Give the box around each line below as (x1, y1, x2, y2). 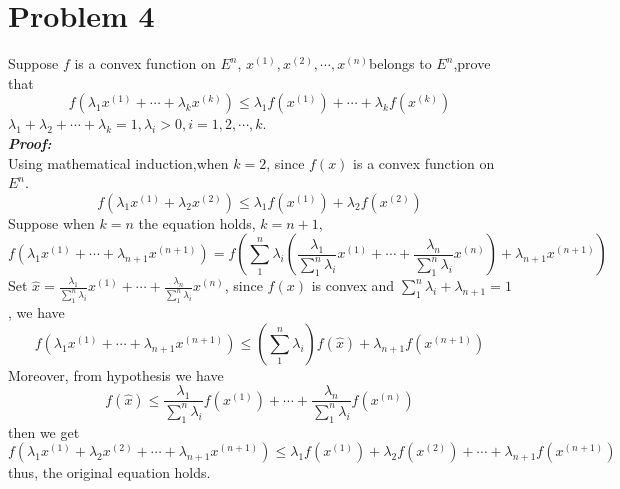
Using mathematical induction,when (8, 152, 229, 173)
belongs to (369, 53, 432, 74)
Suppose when (8, 212, 95, 233)
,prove (453, 53, 491, 74)
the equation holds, (138, 212, 256, 233)
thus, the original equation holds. (8, 462, 211, 483)
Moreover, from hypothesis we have (8, 364, 224, 385)
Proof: (8, 132, 52, 153)
